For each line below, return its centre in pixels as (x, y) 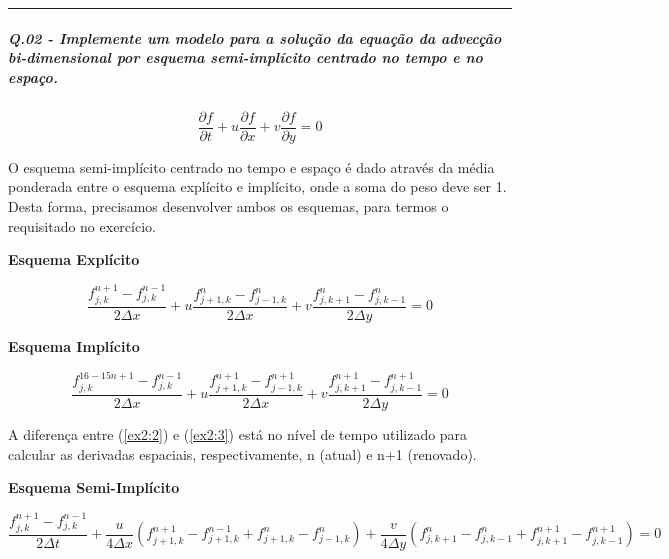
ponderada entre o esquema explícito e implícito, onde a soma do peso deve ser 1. (257, 186)
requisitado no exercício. (82, 225)
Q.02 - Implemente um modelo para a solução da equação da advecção (255, 37)
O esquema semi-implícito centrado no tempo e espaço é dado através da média (251, 166)
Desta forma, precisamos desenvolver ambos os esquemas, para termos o (228, 206)
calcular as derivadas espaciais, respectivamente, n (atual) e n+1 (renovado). (242, 453)
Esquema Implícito (74, 346)
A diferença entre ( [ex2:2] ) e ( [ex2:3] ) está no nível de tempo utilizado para (238, 433)
